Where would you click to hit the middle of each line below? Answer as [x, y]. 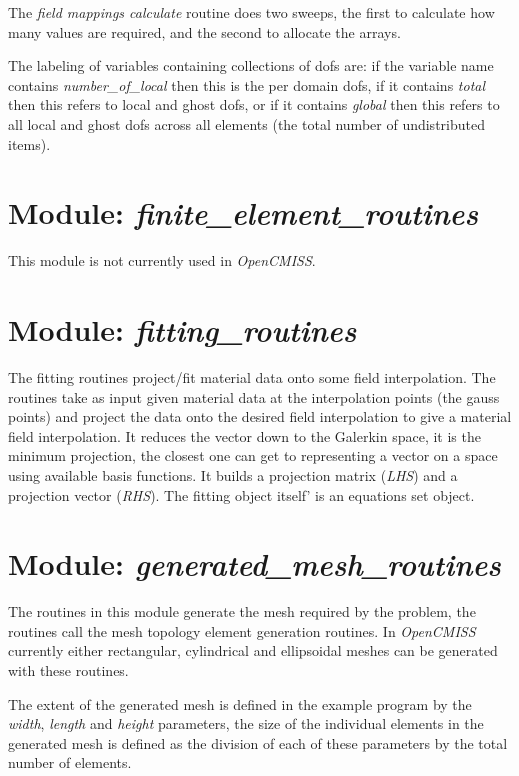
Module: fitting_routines [182, 330]
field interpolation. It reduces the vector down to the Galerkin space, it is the [244, 435]
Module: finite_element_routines [243, 213]
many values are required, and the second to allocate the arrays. [204, 31]
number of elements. [70, 762]
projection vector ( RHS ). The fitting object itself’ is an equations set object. [241, 494]
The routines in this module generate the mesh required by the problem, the [242, 611]
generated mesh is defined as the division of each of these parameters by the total [258, 742]
